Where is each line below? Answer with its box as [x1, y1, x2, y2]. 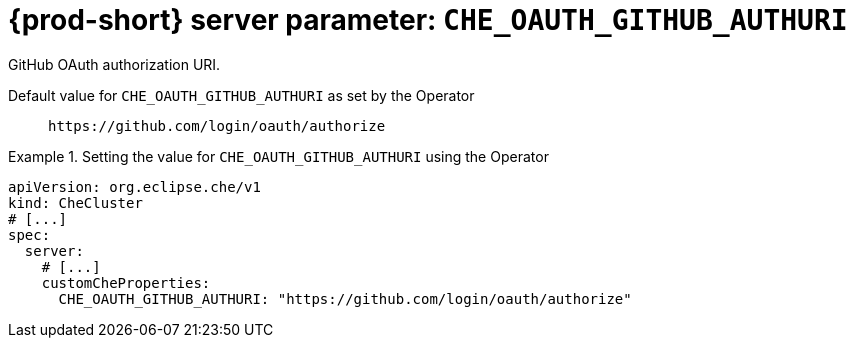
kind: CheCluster [8, 194, 143, 211]
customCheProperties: [41, 274, 211, 291]
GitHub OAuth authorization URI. [8, 55, 221, 73]
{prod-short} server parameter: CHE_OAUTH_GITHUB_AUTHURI [8, 3, 848, 37]
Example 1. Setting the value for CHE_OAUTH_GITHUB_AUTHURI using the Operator [8, 147, 549, 165]
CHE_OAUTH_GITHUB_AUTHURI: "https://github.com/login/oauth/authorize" [58, 290, 632, 307]
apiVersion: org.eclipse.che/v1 [8, 178, 261, 195]
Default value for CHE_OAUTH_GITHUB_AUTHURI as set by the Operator [8, 86, 475, 104]
